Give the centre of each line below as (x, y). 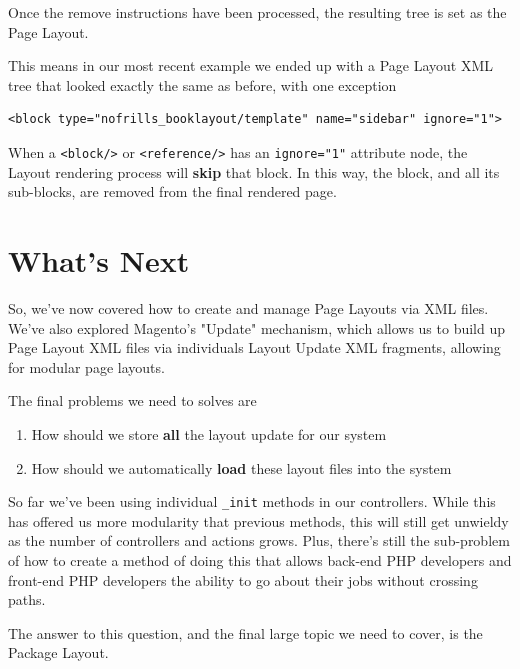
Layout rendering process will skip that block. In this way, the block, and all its (254, 171)
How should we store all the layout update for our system (209, 433)
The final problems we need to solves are (132, 400)
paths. (27, 599)
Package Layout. (58, 652)
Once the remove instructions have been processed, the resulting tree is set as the (257, 12)
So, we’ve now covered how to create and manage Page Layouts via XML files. (248, 307)
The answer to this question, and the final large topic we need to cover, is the (245, 632)
